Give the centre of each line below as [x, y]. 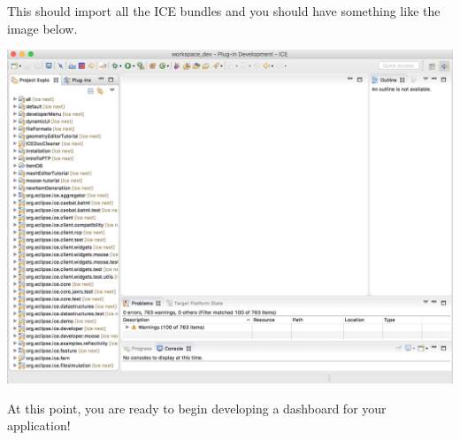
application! [39, 425]
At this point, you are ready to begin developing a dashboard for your [197, 408]
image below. [42, 28]
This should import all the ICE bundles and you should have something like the [224, 11]
